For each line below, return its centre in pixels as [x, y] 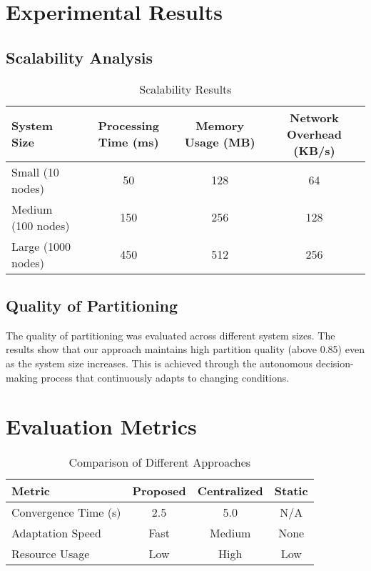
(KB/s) [314, 150]
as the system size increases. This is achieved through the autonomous [159, 363]
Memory [220, 126]
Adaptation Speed [56, 533]
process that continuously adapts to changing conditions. [165, 377]
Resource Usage [51, 554]
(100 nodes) [41, 225]
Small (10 [35, 172]
